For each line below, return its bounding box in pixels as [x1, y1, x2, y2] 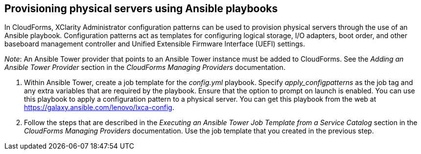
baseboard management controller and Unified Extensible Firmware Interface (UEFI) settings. [4, 40, 305, 48]
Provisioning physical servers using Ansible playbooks [4, 2, 278, 15]
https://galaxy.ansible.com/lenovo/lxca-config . [24, 103, 174, 112]
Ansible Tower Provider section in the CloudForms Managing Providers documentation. [4, 63, 285, 72]
